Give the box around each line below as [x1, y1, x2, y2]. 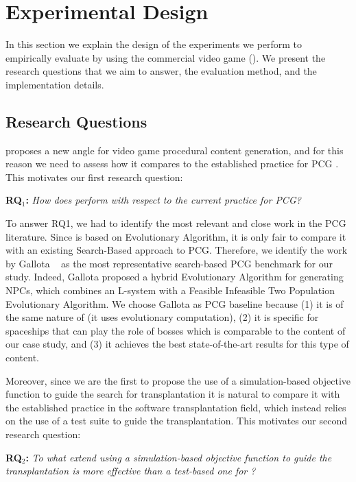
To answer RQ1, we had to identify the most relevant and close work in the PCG [5, 216, 346, 230]
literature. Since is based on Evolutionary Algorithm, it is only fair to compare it [5, 229, 346, 243]
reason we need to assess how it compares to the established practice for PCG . [5, 156, 339, 171]
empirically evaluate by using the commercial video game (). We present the [5, 50, 326, 64]
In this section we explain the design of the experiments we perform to [5, 37, 302, 51]
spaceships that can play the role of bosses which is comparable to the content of [5, 323, 346, 337]
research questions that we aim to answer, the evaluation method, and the [5, 64, 317, 78]
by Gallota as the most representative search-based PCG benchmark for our [5, 256, 333, 270]
